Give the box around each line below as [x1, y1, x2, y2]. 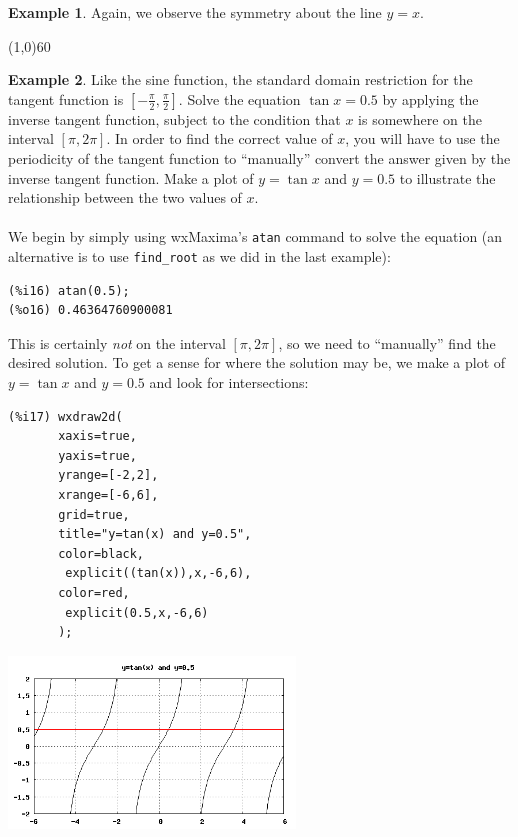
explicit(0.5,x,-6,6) [65, 605, 209, 620]
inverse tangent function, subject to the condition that [8, 108, 341, 129]
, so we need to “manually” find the [278, 332, 496, 353]
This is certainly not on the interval [8, 332, 226, 353]
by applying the [382, 88, 479, 109]
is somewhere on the [358, 108, 482, 129]
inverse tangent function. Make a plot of [8, 167, 254, 188]
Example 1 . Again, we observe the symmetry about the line [8, 2, 382, 22]
